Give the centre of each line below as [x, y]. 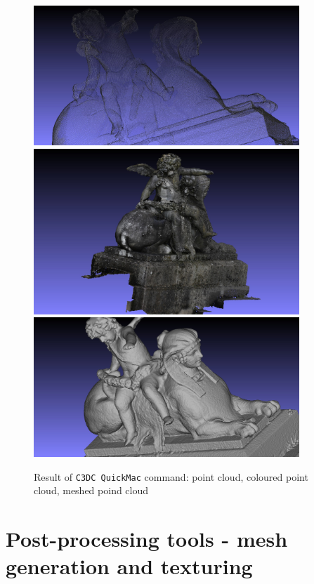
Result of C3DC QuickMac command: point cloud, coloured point [171, 476]
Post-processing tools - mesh [147, 539]
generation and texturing [129, 566]
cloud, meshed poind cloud [91, 490]
